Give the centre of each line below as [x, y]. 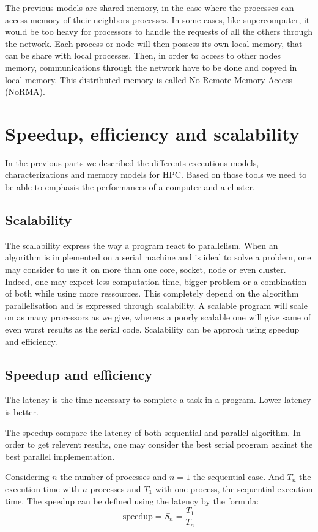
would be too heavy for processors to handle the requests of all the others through [159, 31]
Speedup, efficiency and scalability [152, 133]
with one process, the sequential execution [234, 488]
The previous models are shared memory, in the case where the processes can [150, 7]
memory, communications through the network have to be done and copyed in [151, 67]
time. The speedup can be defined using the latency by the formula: [132, 501]
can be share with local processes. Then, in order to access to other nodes [143, 55]
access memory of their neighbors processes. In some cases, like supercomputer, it [157, 19]
